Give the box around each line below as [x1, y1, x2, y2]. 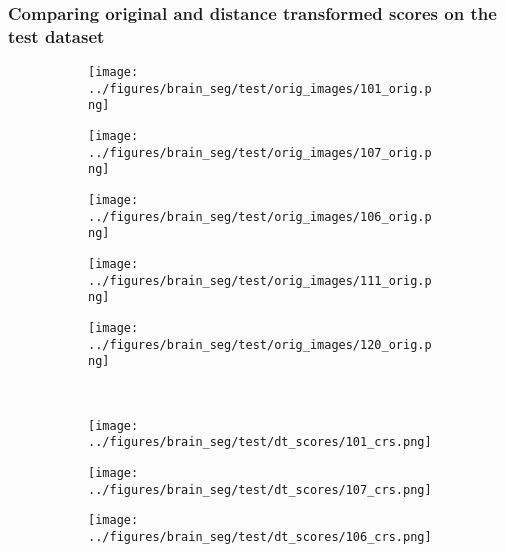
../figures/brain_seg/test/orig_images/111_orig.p [88, 273, 432, 288]
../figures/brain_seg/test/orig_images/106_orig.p [88, 209, 432, 224]
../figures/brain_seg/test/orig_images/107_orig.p [88, 145, 432, 160]
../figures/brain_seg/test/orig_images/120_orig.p [88, 337, 432, 352]
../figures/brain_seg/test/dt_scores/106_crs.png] [88, 529, 432, 544]
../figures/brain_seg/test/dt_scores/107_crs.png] [88, 482, 432, 497]
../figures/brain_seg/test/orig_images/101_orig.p [88, 81, 432, 96]
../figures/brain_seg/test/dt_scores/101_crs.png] [88, 435, 432, 450]
